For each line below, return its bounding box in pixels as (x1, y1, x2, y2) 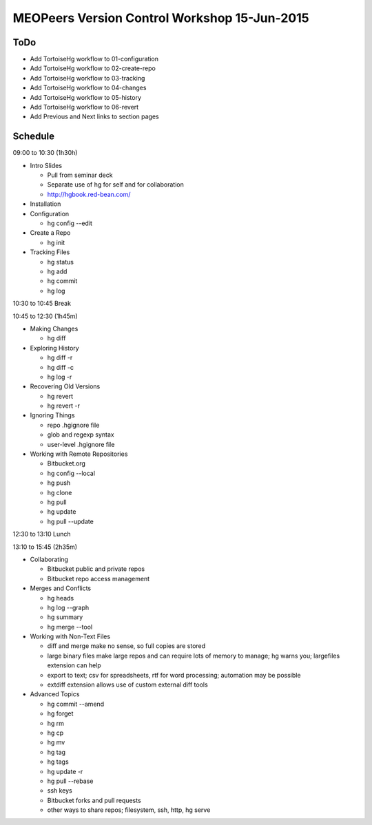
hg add (47, 267, 68, 275)
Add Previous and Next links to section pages (30, 112, 160, 121)
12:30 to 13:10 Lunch (12, 530, 72, 539)
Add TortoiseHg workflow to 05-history (30, 93, 141, 101)
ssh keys (47, 786, 72, 795)
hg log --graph (47, 603, 90, 612)
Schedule (12, 131, 55, 143)
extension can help (47, 661, 101, 669)
